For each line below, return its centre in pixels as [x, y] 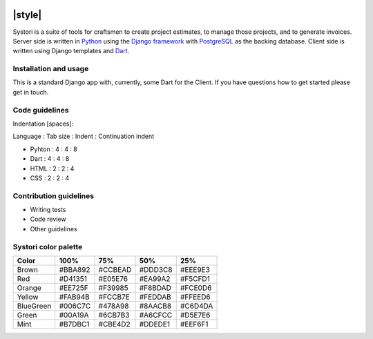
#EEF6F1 [194, 324]
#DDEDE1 [155, 324]
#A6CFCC [156, 315]
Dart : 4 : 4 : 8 [50, 159]
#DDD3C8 [156, 269]
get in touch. [31, 92]
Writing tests [48, 210]
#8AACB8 [155, 306]
